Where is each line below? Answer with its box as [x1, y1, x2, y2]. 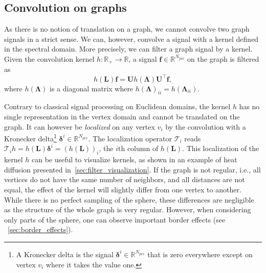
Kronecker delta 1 [4, 132, 57, 143]
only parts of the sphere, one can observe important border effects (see [4, 214, 226, 225]
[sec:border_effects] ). [8, 224, 73, 235]
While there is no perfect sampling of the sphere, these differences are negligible [4, 194, 254, 205]
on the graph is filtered [187, 53, 259, 64]
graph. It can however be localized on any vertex [4, 121, 155, 132]
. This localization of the [182, 143, 259, 154]
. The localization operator [88, 133, 172, 143]
